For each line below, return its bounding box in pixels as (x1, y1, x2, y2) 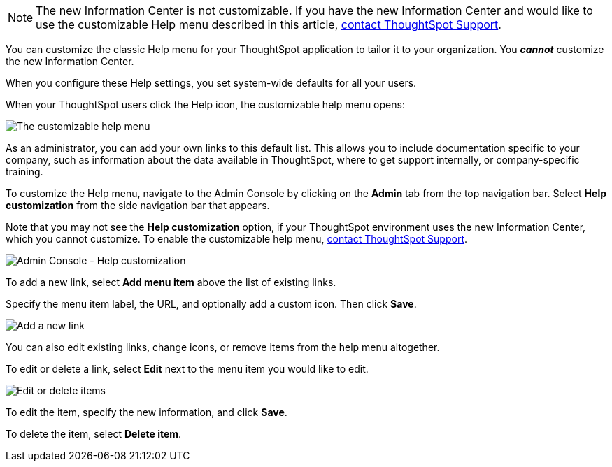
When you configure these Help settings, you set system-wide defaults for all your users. (6, 77, 417, 89)
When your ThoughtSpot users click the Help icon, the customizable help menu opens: (6, 99, 405, 110)
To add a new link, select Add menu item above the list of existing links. (6, 276, 336, 288)
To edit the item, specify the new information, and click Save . (6, 406, 287, 418)
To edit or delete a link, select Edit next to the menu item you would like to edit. (6, 363, 369, 375)
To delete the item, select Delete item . (6, 428, 182, 440)
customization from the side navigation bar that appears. (6, 199, 270, 211)
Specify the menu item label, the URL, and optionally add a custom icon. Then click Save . (6, 298, 417, 310)
